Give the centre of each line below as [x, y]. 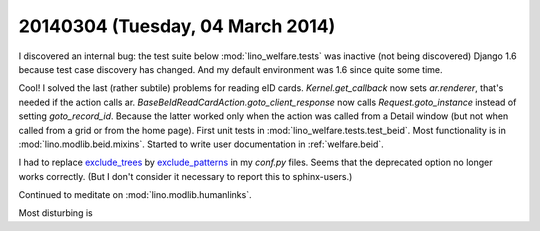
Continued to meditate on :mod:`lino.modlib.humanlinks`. [135, 195]
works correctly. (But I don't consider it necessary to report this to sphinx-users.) [185, 176]
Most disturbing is [56, 213]
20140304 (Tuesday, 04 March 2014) [177, 26]
